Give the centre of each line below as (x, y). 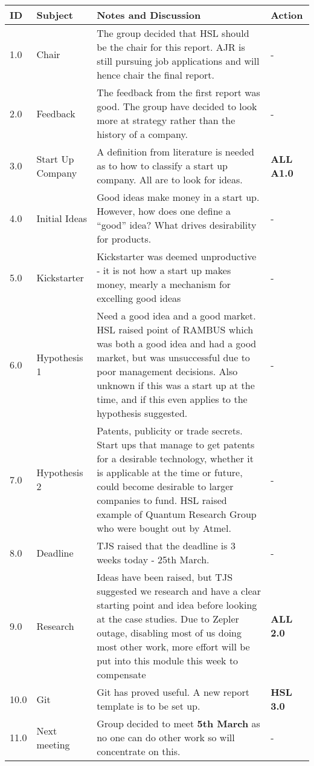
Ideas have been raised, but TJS (165, 577)
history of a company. (142, 134)
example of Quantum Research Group (177, 514)
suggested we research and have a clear (179, 591)
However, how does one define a (164, 211)
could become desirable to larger (165, 486)
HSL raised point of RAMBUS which (175, 329)
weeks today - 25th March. (153, 559)
